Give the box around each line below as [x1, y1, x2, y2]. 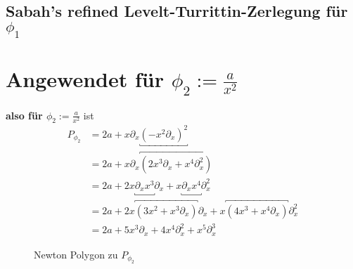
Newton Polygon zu [34, 247, 118, 261]
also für [6, 107, 43, 122]
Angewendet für [6, 65, 164, 93]
